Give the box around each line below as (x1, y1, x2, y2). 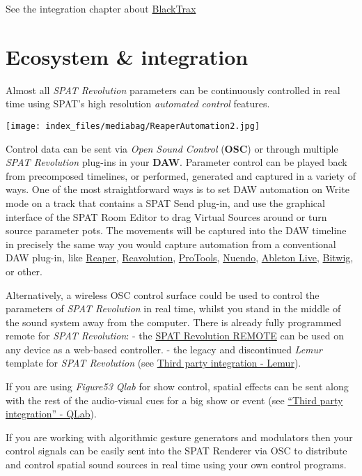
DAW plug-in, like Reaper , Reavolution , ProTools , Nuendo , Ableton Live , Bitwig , (6, 250, 354, 265)
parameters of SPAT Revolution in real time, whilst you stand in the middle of (6, 301, 341, 316)
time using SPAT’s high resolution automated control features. (6, 96, 270, 111)
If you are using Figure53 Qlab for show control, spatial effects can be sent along (6, 379, 349, 394)
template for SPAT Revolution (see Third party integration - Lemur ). (6, 355, 301, 370)
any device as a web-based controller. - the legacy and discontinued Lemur (6, 341, 322, 356)
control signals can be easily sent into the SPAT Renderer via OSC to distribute (6, 443, 347, 458)
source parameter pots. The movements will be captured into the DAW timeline (6, 223, 347, 238)
